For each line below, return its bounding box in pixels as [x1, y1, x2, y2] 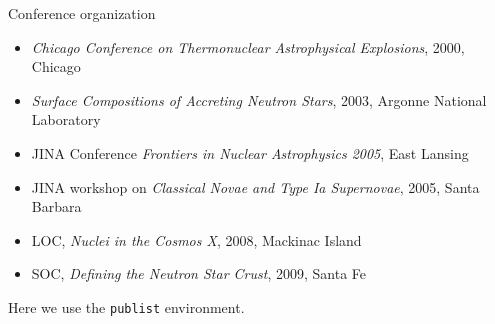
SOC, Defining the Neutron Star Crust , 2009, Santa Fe [31, 263, 367, 284]
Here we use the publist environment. [8, 296, 245, 317]
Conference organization [8, 3, 156, 23]
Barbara [31, 196, 82, 217]
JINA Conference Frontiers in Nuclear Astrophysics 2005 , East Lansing [31, 142, 469, 163]
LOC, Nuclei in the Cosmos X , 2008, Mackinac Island [31, 229, 362, 250]
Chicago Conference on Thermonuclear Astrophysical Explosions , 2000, [31, 36, 465, 57]
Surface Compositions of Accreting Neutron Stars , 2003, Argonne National [31, 89, 487, 110]
